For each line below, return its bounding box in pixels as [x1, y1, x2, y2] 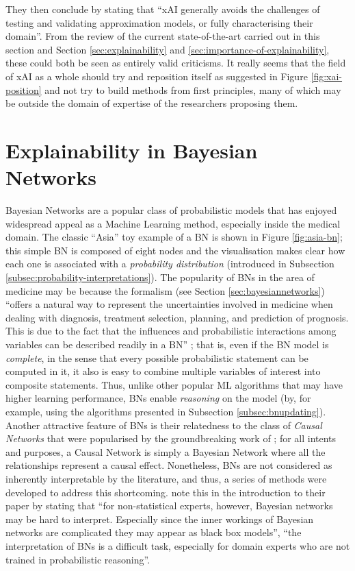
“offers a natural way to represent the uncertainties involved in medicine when [5, 297, 333, 311]
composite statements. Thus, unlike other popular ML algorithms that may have [5, 377, 343, 391]
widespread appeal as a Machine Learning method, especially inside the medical [5, 216, 341, 230]
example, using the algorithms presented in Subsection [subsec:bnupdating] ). [5, 404, 326, 418]
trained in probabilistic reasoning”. [5, 552, 150, 566]
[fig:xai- [311, 69, 343, 83]
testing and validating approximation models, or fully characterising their [5, 15, 313, 29]
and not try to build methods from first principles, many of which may [44, 82, 341, 97]
